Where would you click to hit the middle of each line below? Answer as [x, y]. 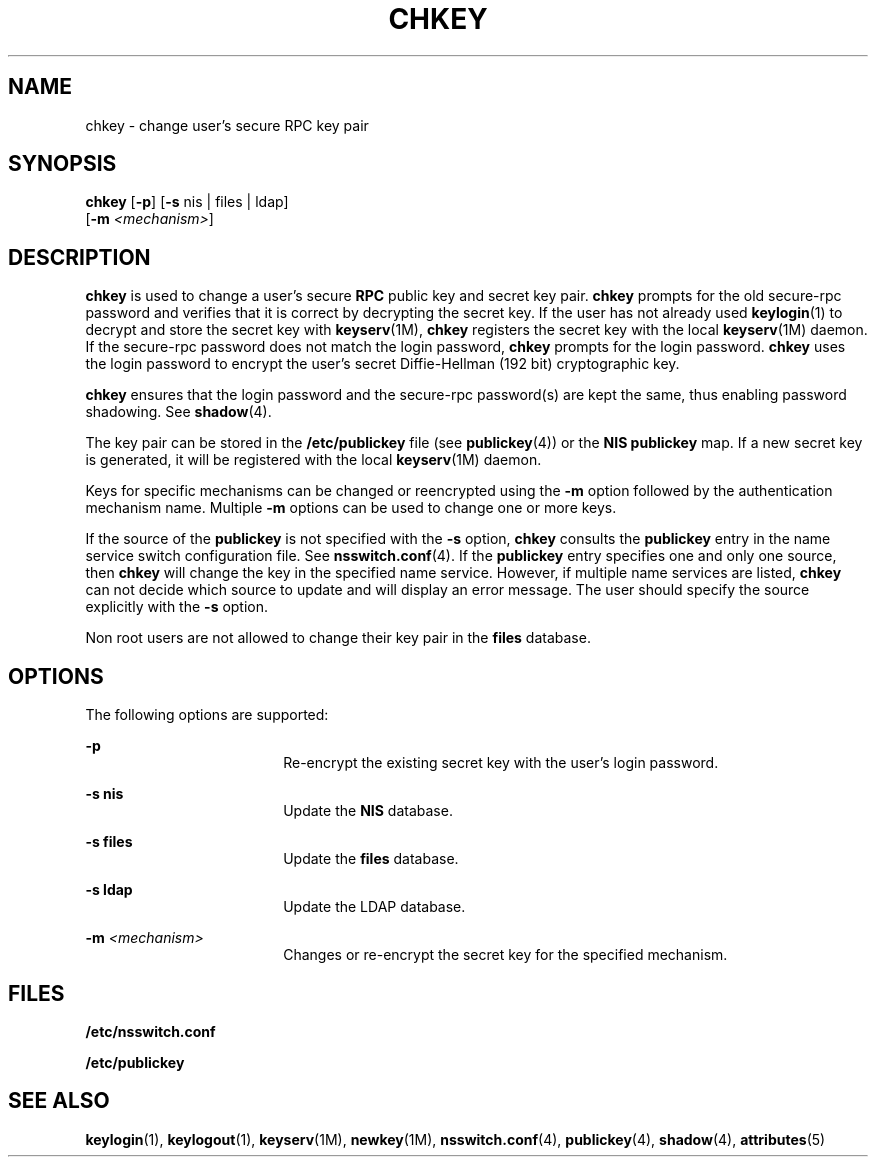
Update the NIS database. [368, 811]
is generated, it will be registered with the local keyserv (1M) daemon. [313, 460]
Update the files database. [371, 859]
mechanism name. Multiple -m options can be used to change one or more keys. [351, 508]
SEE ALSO [59, 1101]
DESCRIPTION [79, 257]
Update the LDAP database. [374, 907]
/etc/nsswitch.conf [150, 1031]
